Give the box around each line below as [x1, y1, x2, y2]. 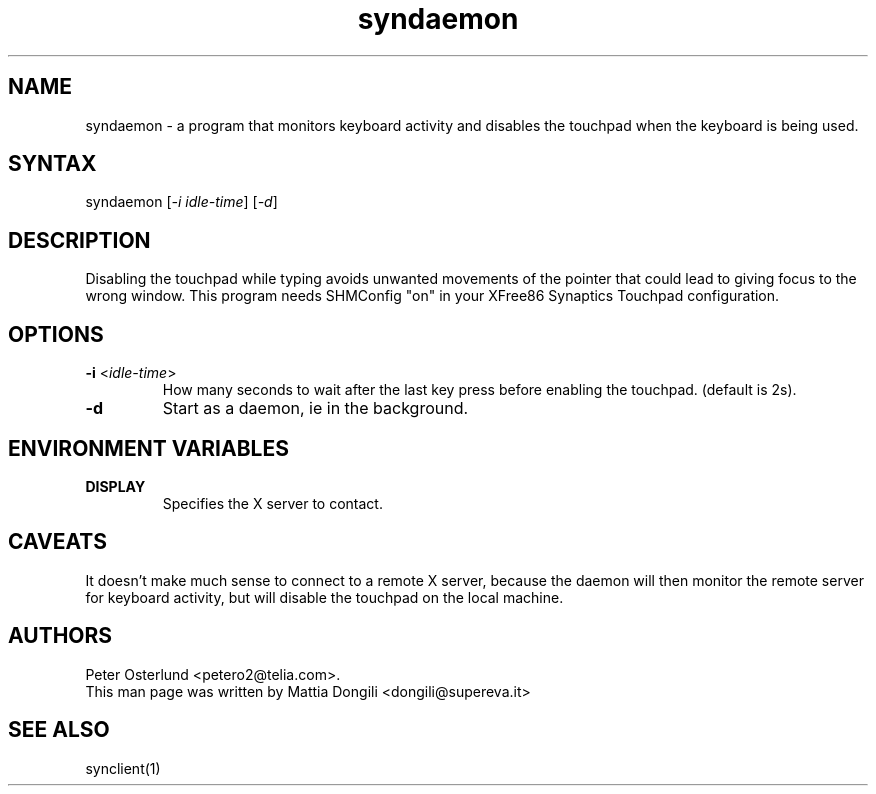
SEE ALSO [8, 717, 110, 743]
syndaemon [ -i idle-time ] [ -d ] [85, 193, 278, 211]
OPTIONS [8, 321, 104, 347]
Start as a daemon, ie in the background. [162, 398, 469, 419]
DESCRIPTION [8, 227, 151, 253]
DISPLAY [85, 477, 146, 495]
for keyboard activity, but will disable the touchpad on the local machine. [85, 588, 564, 606]
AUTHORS [8, 623, 113, 649]
